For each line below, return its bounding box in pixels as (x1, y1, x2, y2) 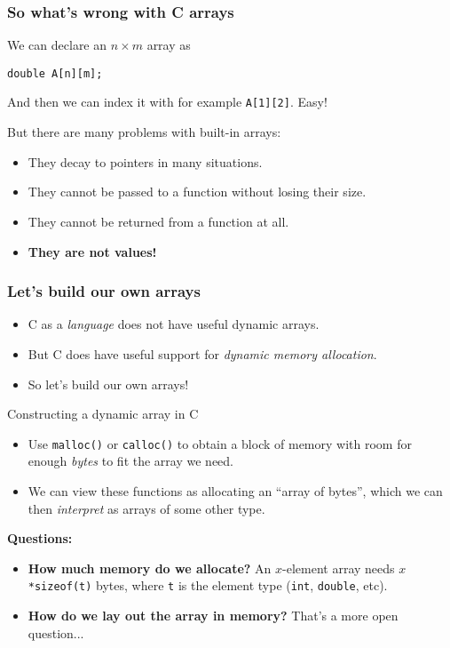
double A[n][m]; (7, 67, 103, 80)
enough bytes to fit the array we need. (28, 452, 233, 470)
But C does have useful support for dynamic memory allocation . (28, 344, 377, 363)
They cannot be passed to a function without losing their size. (28, 182, 367, 201)
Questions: (7, 529, 73, 548)
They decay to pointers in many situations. (28, 152, 263, 171)
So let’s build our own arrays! (28, 374, 189, 393)
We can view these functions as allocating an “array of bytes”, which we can (28, 481, 443, 500)
